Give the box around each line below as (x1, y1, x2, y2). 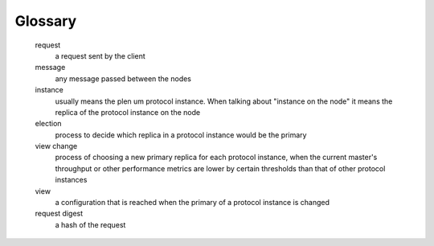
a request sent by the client (55, 51, 146, 60)
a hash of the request (55, 219, 126, 229)
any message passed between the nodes (55, 73, 192, 84)
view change (35, 141, 78, 151)
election (35, 119, 62, 129)
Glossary (14, 12, 77, 30)
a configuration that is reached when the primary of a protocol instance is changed (55, 198, 330, 207)
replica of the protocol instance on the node (55, 107, 201, 117)
